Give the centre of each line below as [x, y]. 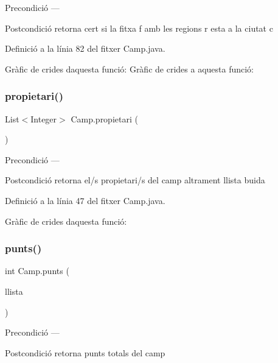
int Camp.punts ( [37, 271]
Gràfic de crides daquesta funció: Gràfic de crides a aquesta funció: [129, 69]
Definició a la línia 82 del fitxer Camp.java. [85, 48]
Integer [44, 118]
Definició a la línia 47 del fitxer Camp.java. [85, 200]
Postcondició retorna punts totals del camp [85, 352]
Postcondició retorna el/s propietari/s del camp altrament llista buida [135, 180]
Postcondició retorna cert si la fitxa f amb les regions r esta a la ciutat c [139, 28]
